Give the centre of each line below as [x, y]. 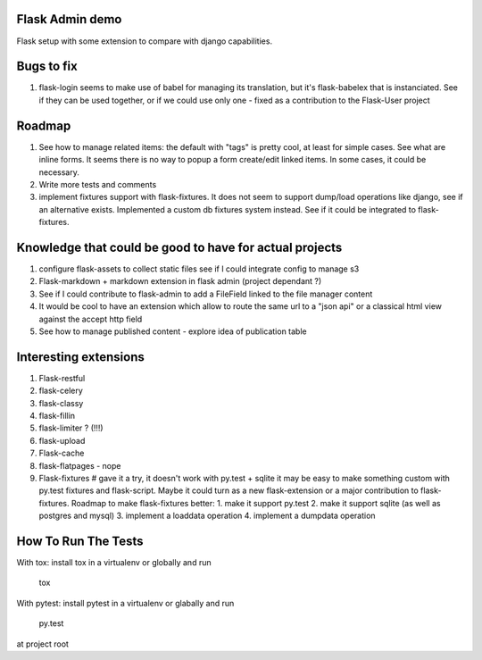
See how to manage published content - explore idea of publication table [173, 331]
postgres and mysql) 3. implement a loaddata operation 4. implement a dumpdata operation [207, 516]
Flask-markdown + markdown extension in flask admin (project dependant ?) [180, 281]
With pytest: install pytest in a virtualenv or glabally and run [125, 603]
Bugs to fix [47, 67]
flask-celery [61, 391]
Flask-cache [62, 453]
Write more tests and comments [98, 184]
